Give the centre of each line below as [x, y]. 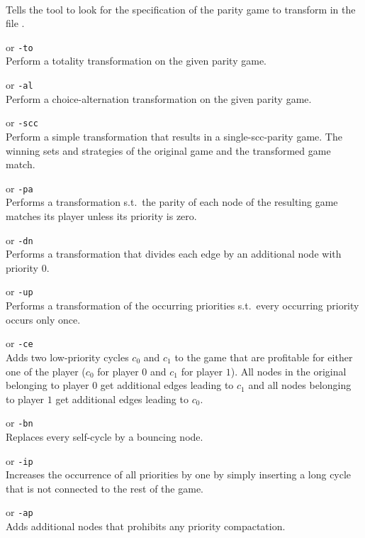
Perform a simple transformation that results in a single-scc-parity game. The [174, 136]
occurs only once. [43, 319]
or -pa [19, 188]
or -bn [19, 423]
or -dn [19, 240]
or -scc [22, 122]
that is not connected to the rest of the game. [105, 488]
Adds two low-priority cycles [67, 357]
